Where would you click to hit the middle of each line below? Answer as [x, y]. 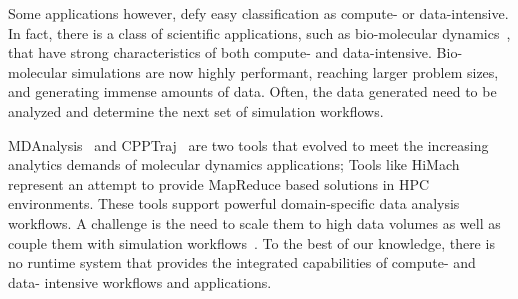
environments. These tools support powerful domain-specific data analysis [234, 203]
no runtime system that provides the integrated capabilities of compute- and [242, 262]
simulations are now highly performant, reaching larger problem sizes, [285, 71]
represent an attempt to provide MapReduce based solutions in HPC [219, 183]
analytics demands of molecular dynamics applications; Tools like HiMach [234, 164]
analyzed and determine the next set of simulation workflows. [196, 110]
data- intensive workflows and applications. [140, 281]
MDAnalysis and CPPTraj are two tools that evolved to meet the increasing [248, 144]
